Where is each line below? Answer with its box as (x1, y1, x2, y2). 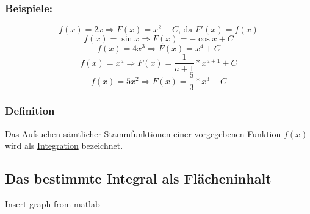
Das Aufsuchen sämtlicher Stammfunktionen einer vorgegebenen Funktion (5, 127, 281, 140)
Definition (5, 103, 55, 118)
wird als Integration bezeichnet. (5, 139, 123, 152)
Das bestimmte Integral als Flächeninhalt (5, 169, 272, 188)
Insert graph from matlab (5, 198, 100, 210)
